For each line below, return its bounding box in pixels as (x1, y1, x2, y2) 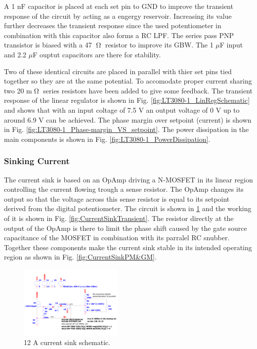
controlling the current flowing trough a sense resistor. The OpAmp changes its (4, 184, 244, 194)
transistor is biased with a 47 (4, 40, 92, 50)
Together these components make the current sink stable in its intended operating (4, 242, 252, 252)
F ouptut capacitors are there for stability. (33, 49, 161, 59)
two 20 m (4, 85, 32, 95)
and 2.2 (4, 49, 27, 59)
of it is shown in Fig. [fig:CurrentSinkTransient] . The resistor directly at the (4, 213, 234, 223)
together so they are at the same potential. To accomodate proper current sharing (4, 76, 252, 86)
